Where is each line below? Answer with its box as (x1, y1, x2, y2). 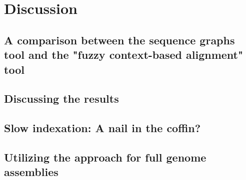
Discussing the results (4, 91, 119, 106)
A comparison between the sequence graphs (4, 32, 235, 47)
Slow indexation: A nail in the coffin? (4, 120, 201, 136)
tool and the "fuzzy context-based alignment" (4, 47, 243, 62)
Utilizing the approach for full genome (4, 149, 206, 165)
